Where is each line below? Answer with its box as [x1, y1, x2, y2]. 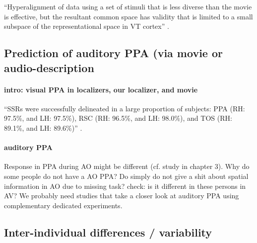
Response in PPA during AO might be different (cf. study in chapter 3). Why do [4, 161, 250, 171]
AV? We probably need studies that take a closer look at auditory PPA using [4, 190, 239, 201]
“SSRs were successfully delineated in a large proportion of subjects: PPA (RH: [4, 103, 245, 113]
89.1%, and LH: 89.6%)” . [4, 122, 82, 133]
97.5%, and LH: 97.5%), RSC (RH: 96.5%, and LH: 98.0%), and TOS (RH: [4, 113, 232, 123]
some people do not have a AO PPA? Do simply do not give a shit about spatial [4, 170, 249, 181]
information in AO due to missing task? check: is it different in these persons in [4, 180, 246, 191]
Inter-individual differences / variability [4, 224, 212, 240]
